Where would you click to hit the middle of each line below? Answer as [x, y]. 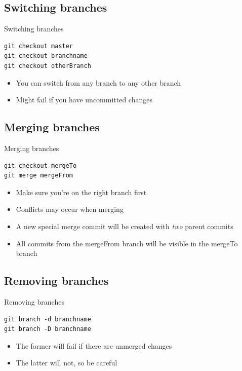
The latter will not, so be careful [67, 363]
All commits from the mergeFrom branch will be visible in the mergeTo [127, 243]
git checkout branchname [46, 56]
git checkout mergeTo [41, 165]
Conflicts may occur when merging [70, 209]
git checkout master [39, 46]
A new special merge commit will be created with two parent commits [125, 226]
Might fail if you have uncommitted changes [84, 100]
